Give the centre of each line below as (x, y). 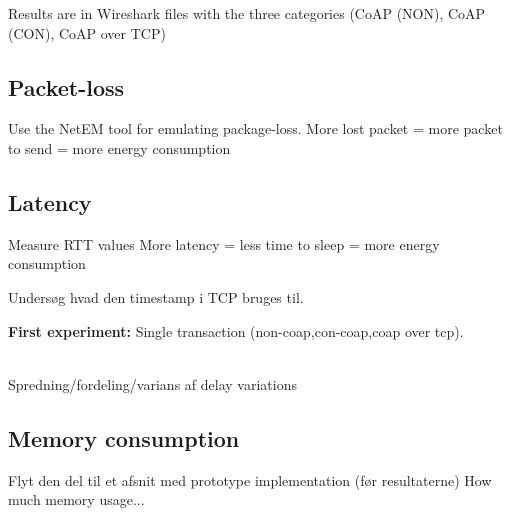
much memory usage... (76, 499)
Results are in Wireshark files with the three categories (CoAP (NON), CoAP (247, 13)
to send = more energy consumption (119, 147)
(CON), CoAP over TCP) (87, 32)
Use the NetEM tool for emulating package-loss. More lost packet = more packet (255, 128)
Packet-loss (66, 86)
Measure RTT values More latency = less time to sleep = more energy (224, 243)
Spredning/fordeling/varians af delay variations (152, 383)
